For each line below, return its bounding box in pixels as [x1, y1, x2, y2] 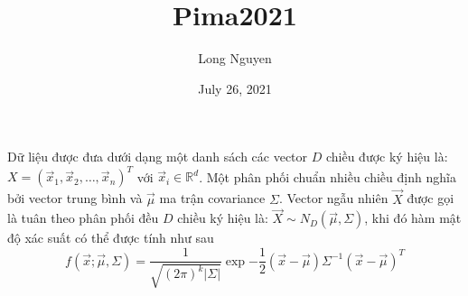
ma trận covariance [159, 189, 266, 208]
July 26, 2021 [198, 79, 272, 97]
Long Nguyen [198, 49, 272, 68]
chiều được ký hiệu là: [325, 147, 448, 166]
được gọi [407, 189, 454, 208]
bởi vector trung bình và [7, 189, 143, 208]
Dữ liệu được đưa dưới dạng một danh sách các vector [7, 147, 308, 166]
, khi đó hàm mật [364, 208, 462, 227]
